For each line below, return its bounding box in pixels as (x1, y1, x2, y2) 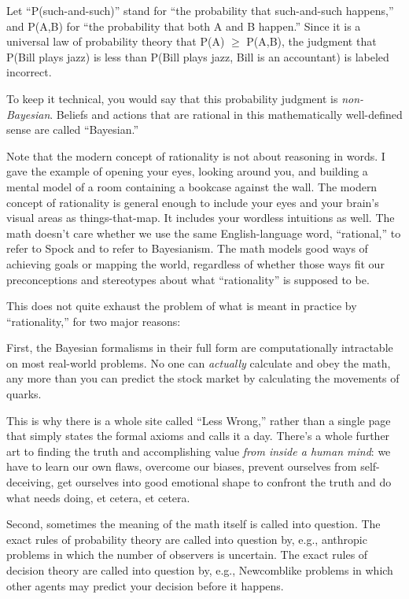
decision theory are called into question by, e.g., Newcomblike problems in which (6, 562, 393, 578)
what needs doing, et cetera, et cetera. (6, 489, 190, 505)
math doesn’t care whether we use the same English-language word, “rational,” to (6, 224, 401, 241)
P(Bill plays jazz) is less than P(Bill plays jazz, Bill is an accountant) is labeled (6, 48, 389, 65)
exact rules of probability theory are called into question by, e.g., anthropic (6, 531, 367, 547)
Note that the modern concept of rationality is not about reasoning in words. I (6, 147, 385, 164)
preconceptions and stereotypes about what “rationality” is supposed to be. (6, 271, 370, 287)
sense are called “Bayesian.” (6, 121, 139, 138)
